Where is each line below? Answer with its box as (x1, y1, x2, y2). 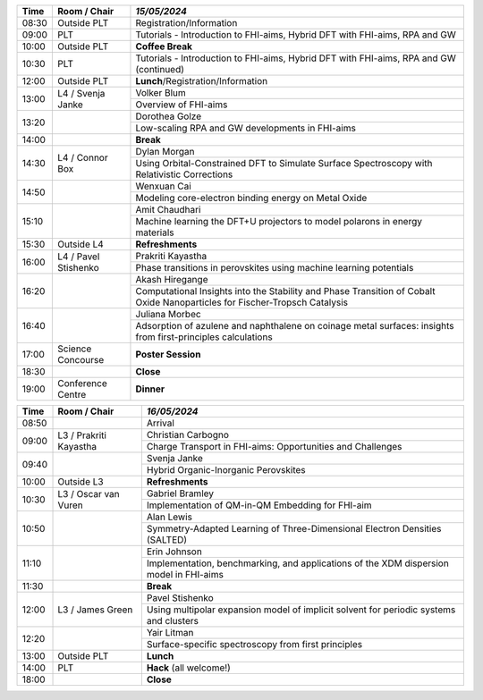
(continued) (135, 63, 185, 75)
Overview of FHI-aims (135, 98, 228, 111)
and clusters (146, 615, 199, 627)
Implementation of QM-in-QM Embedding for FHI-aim (146, 499, 372, 511)
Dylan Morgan (135, 146, 195, 157)
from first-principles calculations (135, 331, 273, 343)
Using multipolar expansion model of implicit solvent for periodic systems (146, 603, 456, 616)
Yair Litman (146, 627, 194, 638)
